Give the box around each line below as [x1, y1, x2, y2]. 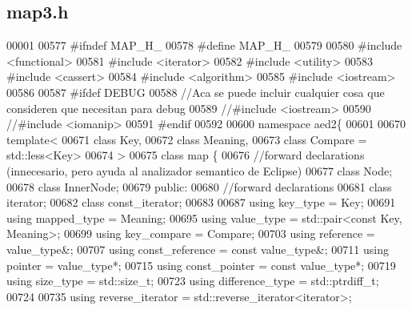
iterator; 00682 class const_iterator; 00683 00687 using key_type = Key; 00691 [6, 194, 396, 211]
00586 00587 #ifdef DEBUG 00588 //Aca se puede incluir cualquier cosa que [6, 83, 385, 100]
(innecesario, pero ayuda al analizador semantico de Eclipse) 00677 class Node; [6, 162, 393, 179]
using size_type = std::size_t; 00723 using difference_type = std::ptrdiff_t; [6, 272, 379, 289]
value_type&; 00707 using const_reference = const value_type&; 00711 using [6, 240, 389, 257]
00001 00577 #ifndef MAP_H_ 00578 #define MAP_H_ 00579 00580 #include [6, 37, 402, 54]
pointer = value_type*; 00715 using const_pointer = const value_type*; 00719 [6, 256, 396, 273]
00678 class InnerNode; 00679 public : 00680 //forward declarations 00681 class [6, 178, 392, 195]
